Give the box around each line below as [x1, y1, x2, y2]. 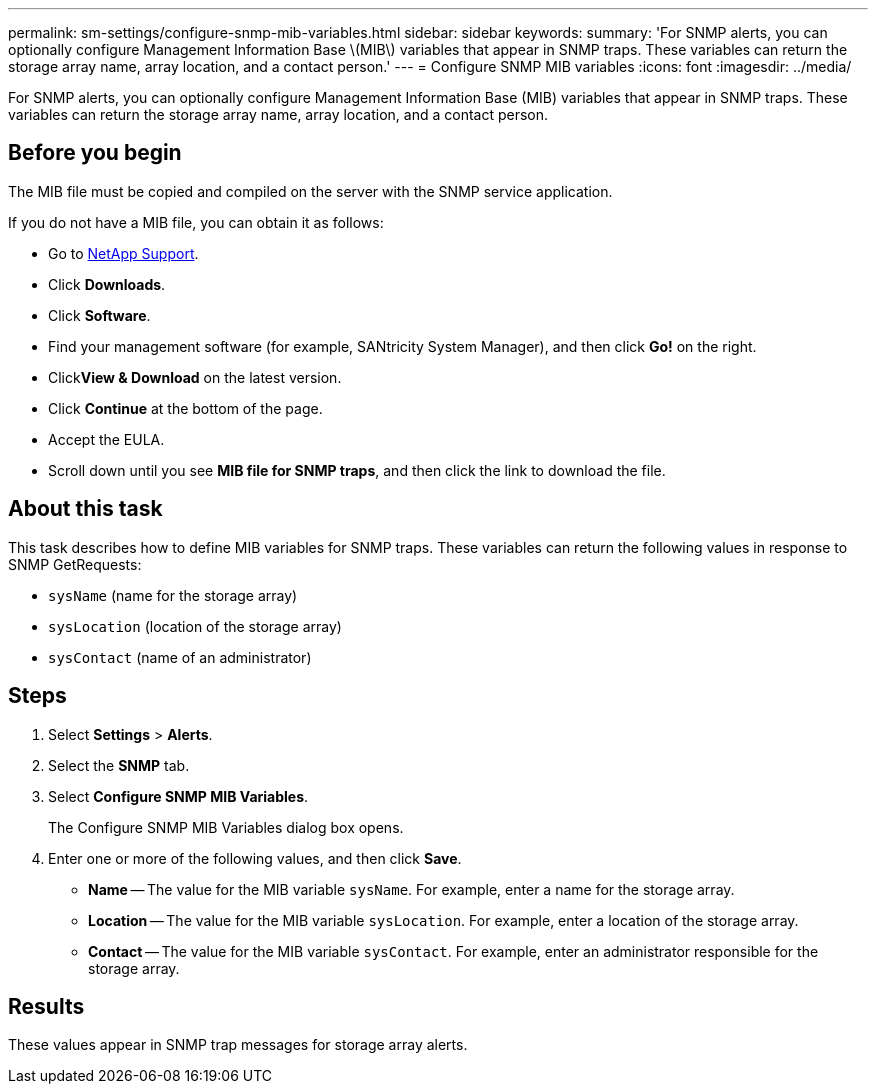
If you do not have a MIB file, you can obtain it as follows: [8, 213, 384, 231]
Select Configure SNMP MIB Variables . [48, 787, 309, 805]
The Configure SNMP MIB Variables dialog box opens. [48, 818, 404, 836]
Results [8, 993, 85, 1019]
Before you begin [8, 140, 182, 166]
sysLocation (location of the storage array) [48, 617, 342, 635]
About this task [8, 496, 163, 522]
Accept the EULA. [48, 430, 165, 448]
